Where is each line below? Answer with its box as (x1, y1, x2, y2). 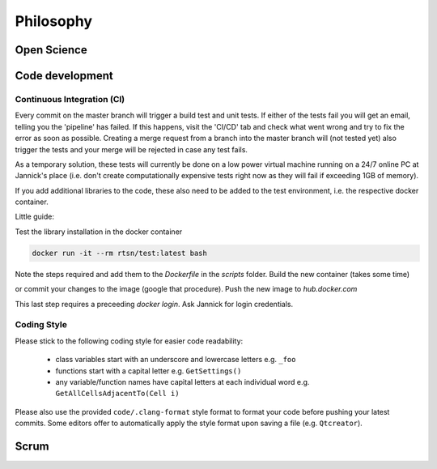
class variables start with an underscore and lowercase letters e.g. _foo (55, 355, 296, 365)
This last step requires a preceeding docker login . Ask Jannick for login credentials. (15, 299, 294, 309)
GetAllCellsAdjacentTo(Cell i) (55, 389, 180, 399)
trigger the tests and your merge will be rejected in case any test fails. (15, 144, 248, 154)
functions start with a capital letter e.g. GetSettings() (55, 365, 242, 376)
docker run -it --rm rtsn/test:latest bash (32, 248, 208, 258)
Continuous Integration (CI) (15, 93, 125, 104)
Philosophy (15, 12, 93, 30)
